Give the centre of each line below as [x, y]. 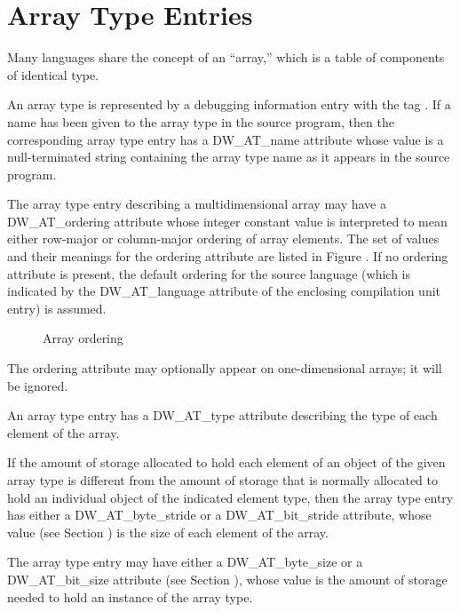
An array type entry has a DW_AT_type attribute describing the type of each [222, 415]
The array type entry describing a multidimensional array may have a [197, 204]
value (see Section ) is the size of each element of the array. [168, 532]
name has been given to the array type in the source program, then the [201, 121]
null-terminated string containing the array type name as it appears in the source [229, 157]
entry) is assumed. [57, 308]
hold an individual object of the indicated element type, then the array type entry [230, 497]
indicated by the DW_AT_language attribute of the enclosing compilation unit [224, 291]
